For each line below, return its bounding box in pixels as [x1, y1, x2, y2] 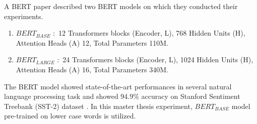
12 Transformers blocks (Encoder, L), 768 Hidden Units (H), [58, 28, 245, 38]
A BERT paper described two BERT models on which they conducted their [4, 1, 238, 11]
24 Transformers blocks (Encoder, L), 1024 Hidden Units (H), [62, 54, 253, 65]
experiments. [4, 11, 43, 21]
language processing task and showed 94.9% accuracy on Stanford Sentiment [4, 91, 240, 101]
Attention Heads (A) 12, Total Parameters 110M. [16, 37, 168, 48]
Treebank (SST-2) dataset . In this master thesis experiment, [4, 100, 192, 111]
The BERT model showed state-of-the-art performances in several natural [4, 81, 232, 91]
